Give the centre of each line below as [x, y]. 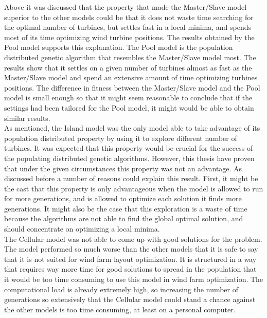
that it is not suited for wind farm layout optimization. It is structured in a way [130, 259]
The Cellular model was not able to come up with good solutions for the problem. [133, 238]
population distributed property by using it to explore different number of [121, 138]
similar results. [27, 118]
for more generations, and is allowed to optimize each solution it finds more [123, 198]
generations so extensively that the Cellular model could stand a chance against [130, 299]
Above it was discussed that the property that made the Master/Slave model [126, 7]
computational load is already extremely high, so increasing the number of [121, 289]
